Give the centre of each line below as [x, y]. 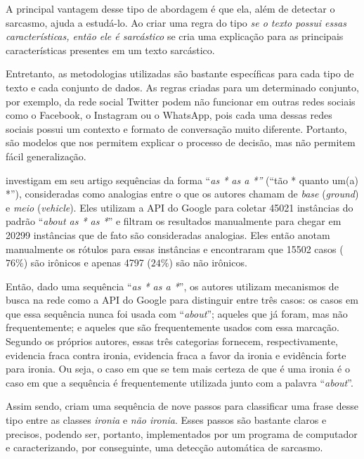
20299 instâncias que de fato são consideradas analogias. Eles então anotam [168, 234]
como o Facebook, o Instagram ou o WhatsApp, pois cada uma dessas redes [169, 115]
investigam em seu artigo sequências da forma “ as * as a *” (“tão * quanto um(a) [182, 180]
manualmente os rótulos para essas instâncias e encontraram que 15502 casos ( [175, 248]
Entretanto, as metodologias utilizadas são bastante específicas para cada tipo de [180, 73]
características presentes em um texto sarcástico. [110, 50]
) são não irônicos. [208, 263]
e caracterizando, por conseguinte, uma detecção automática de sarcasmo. [164, 447]
